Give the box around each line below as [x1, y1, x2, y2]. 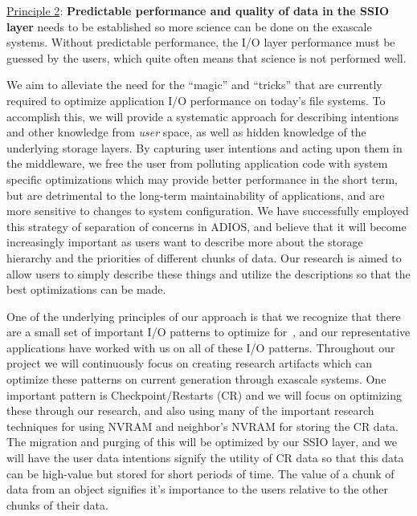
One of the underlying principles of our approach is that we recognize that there [6, 307, 401, 324]
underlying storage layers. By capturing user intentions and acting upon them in [6, 139, 403, 156]
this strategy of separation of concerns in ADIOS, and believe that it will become [6, 217, 407, 234]
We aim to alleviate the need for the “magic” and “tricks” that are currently [6, 76, 382, 93]
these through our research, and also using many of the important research [6, 402, 374, 419]
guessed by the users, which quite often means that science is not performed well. [6, 49, 407, 66]
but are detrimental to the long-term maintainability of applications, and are [6, 186, 385, 203]
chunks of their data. [6, 496, 108, 513]
